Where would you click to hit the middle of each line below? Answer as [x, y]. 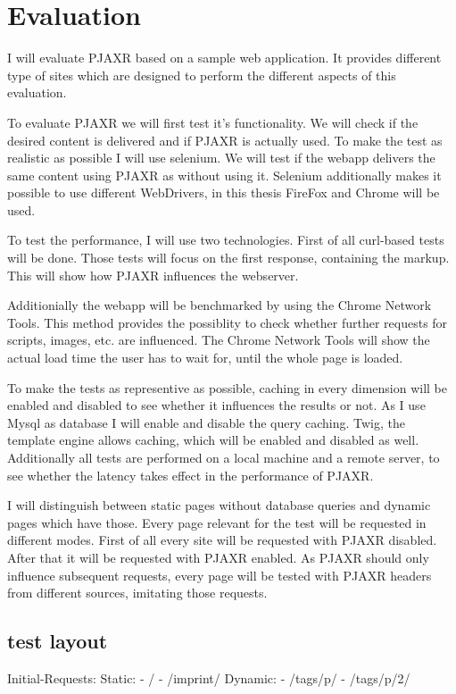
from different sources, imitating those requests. [137, 593]
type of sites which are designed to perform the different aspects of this [202, 75]
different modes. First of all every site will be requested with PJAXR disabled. [222, 540]
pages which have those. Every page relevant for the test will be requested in [217, 522]
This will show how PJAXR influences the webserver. [153, 275]
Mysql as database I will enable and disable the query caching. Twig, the [207, 422]
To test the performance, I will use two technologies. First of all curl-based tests [226, 240]
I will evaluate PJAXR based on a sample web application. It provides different [224, 58]
